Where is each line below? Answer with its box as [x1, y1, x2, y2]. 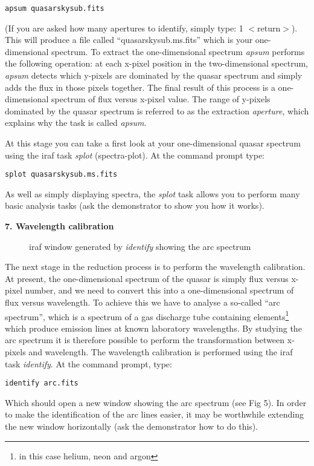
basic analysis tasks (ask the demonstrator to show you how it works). [5, 199, 264, 212]
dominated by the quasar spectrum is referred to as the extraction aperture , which [5, 104, 309, 117]
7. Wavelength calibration [5, 220, 114, 232]
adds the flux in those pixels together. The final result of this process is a [5, 80, 275, 93]
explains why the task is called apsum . [5, 116, 147, 129]
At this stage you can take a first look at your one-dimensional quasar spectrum [5, 137, 301, 149]
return [257, 21, 281, 34]
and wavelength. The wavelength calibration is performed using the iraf [28, 346, 293, 358]
